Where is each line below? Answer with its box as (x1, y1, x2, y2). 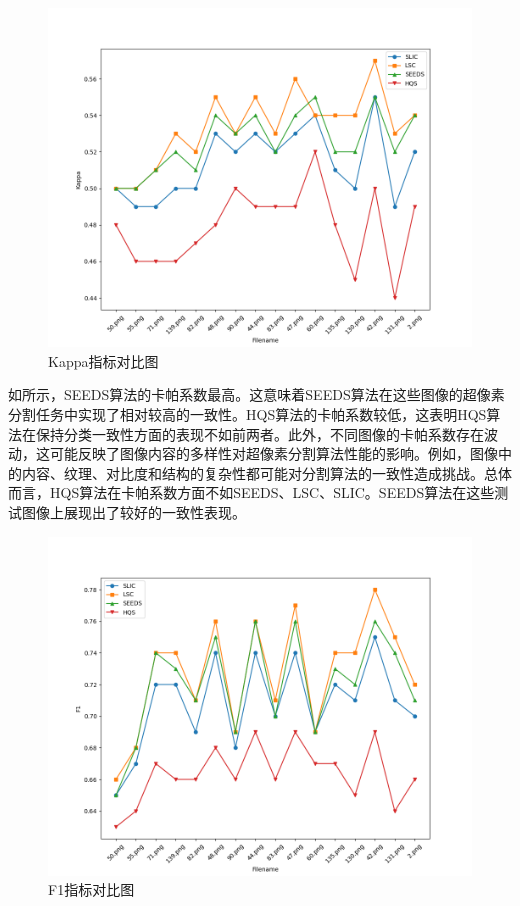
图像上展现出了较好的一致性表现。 (21, 501, 246, 522)
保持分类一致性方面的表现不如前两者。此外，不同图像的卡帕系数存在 (35, 423, 484, 444)
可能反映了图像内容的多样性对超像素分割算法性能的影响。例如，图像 (49, 443, 498, 464)
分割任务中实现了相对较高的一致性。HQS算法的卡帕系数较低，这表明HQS (8, 403, 487, 424)
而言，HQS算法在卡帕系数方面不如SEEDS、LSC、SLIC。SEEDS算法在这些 (8, 482, 495, 503)
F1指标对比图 (48, 879, 135, 900)
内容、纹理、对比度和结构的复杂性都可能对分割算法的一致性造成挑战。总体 (21, 462, 512, 483)
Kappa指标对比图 (48, 350, 159, 371)
